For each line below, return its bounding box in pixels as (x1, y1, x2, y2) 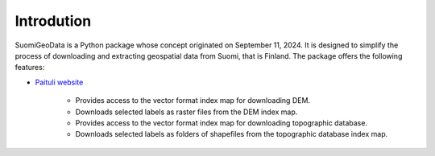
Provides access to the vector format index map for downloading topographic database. (75, 117, 368, 128)
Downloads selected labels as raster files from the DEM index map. (75, 107, 298, 117)
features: (14, 63, 45, 72)
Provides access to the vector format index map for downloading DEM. (75, 96, 310, 105)
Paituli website (35, 77, 84, 87)
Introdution (14, 12, 92, 30)
